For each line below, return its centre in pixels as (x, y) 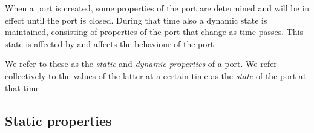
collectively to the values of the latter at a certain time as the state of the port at (156, 75)
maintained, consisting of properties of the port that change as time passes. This (154, 32)
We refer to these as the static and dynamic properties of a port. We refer (141, 64)
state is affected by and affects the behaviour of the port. (111, 43)
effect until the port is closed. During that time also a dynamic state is (136, 20)
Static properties (58, 120)
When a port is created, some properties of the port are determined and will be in (157, 8)
